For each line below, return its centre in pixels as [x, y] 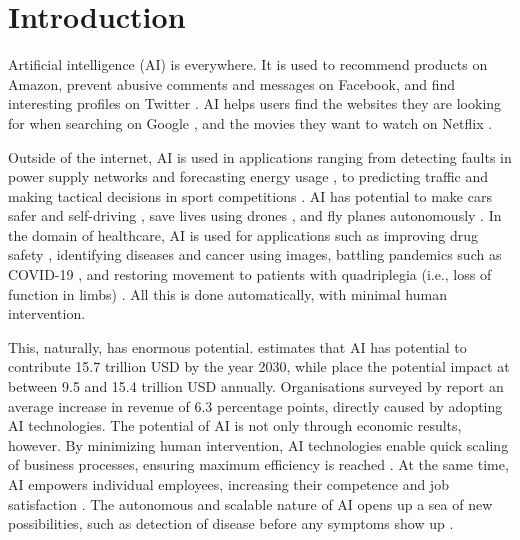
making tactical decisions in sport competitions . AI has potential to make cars [250, 195]
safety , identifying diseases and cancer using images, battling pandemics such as [255, 254]
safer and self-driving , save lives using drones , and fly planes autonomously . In [255, 215]
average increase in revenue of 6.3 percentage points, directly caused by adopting [255, 405]
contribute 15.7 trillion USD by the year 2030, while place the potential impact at [259, 366]
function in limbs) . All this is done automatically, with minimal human [227, 293]
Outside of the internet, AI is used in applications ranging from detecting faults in [260, 156]
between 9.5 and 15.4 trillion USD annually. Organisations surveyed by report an [256, 386]
